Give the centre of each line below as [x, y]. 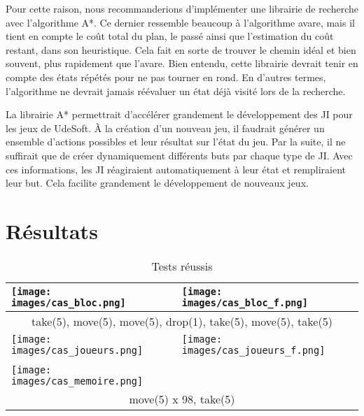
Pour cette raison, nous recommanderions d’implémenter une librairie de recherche [182, 8]
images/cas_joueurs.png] [77, 350]
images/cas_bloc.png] [69, 302]
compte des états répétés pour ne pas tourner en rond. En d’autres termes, [166, 77]
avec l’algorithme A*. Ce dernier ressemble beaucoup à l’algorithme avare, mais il [180, 22]
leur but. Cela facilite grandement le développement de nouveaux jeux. [157, 183]
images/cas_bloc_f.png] [245, 302]
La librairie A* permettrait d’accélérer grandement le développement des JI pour [179, 114]
